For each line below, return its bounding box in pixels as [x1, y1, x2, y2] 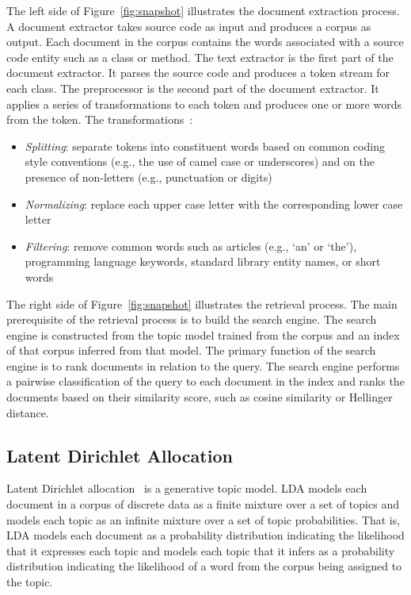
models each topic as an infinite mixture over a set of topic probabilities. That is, [6, 511, 401, 528]
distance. [6, 404, 49, 420]
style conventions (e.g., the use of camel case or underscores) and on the [25, 153, 375, 170]
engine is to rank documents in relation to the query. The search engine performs [6, 357, 400, 374]
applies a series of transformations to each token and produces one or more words [6, 95, 401, 112]
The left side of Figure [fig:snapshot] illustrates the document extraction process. [6, 2, 400, 18]
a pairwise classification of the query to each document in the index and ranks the [6, 373, 405, 390]
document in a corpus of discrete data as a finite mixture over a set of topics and [6, 496, 399, 512]
